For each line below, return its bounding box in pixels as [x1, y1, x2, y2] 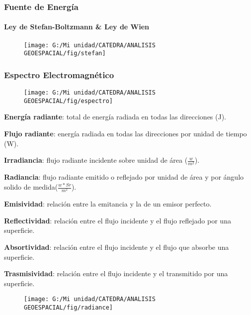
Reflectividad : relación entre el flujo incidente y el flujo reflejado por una [4, 215, 231, 225]
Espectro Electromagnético [4, 68, 114, 81]
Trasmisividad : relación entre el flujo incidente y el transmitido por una [4, 268, 228, 279]
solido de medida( [4, 182, 58, 192]
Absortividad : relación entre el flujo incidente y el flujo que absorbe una [4, 241, 229, 252]
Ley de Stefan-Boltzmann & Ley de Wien [4, 21, 150, 32]
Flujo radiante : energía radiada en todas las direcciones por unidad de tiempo [4, 128, 247, 139]
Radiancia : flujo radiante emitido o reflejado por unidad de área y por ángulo [4, 172, 244, 182]
